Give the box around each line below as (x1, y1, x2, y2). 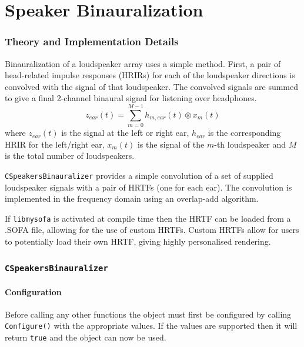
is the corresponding (208, 126, 281, 139)
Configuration (5, 285, 62, 298)
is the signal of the (137, 138, 205, 150)
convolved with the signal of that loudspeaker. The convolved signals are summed (5, 80, 298, 92)
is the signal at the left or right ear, (61, 126, 189, 139)
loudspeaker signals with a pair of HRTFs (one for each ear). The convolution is (5, 181, 292, 193)
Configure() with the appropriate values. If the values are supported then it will (5, 319, 298, 332)
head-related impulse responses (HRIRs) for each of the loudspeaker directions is (5, 69, 295, 81)
